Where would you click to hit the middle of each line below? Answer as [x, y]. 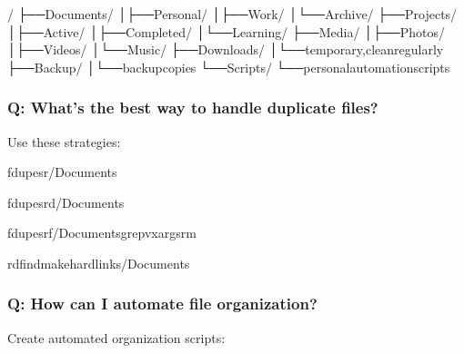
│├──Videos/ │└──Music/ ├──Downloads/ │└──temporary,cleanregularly [226, 49]
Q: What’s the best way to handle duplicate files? [193, 108]
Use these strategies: [64, 141]
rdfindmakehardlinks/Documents [99, 263]
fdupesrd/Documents [66, 202]
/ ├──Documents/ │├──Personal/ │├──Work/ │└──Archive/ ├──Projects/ [232, 14]
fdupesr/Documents [62, 172]
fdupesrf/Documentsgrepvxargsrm [102, 233]
